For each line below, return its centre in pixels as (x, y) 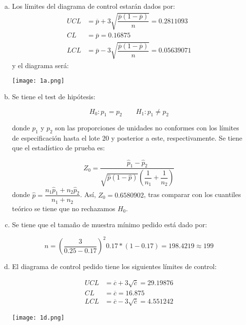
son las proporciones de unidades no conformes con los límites (147, 128)
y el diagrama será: (40, 65)
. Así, (88, 194)
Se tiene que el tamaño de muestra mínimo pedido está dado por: (109, 225)
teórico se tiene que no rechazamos (64, 208)
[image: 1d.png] (38, 318)
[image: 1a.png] (38, 81)
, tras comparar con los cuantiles (192, 194)
